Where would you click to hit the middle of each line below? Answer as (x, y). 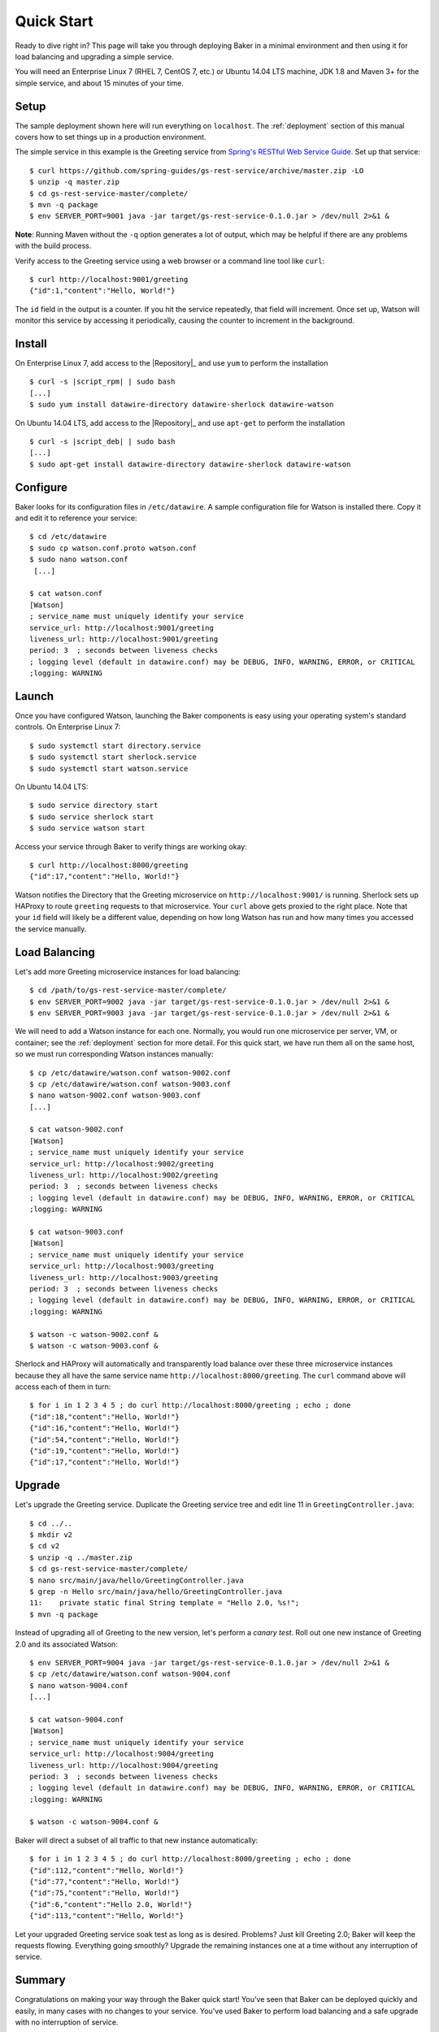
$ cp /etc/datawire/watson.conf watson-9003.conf (130, 1084)
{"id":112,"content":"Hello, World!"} (107, 1870)
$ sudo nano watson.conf (79, 560)
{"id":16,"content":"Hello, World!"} (105, 1428)
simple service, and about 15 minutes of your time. (100, 83)
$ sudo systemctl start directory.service (115, 745)
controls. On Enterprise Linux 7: (68, 727)
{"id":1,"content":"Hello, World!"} (102, 291)
